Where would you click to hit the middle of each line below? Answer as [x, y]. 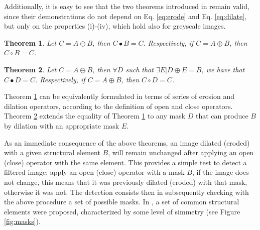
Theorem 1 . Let [30, 42]
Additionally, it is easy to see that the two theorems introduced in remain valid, [127, 6]
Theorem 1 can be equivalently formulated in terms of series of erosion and [119, 96]
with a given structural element [52, 152]
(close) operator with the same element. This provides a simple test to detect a [125, 162]
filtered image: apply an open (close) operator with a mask [94, 172]
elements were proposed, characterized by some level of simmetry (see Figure [122, 211]
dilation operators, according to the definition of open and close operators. [118, 106]
